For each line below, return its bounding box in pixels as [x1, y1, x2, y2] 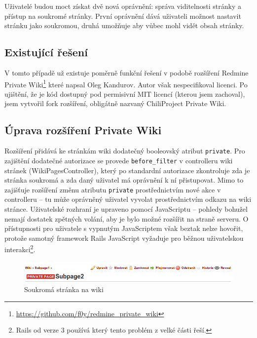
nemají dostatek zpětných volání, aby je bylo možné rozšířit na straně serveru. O [4, 213, 249, 224]
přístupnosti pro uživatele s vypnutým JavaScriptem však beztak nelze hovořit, [4, 223, 243, 233]
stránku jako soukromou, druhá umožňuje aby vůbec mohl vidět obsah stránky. [4, 20, 244, 31]
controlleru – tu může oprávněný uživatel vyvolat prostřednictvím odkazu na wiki [4, 194, 252, 204]
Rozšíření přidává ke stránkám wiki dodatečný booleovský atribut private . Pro [4, 146, 245, 156]
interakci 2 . [4, 243, 36, 254]
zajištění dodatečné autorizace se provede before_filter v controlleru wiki [4, 155, 233, 165]
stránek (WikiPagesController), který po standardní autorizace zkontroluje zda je [4, 165, 250, 175]
